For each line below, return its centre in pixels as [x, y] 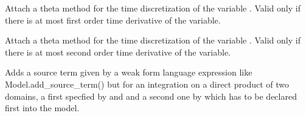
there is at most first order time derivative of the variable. [113, 20]
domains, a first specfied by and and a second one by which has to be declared [151, 96]
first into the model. [42, 108]
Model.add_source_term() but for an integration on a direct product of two [147, 84]
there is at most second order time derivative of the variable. [118, 52]
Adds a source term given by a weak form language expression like [129, 72]
